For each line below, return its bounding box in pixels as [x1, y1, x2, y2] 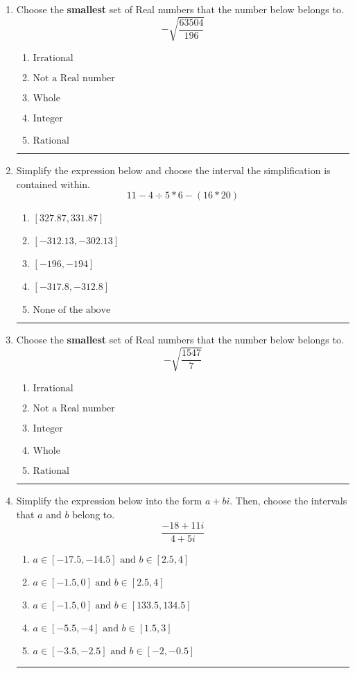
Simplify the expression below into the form [16, 493, 202, 508]
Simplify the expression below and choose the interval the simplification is [16, 163, 331, 178]
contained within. [16, 176, 90, 191]
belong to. [72, 507, 115, 522]
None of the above [33, 305, 111, 316]
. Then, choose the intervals [230, 493, 347, 508]
